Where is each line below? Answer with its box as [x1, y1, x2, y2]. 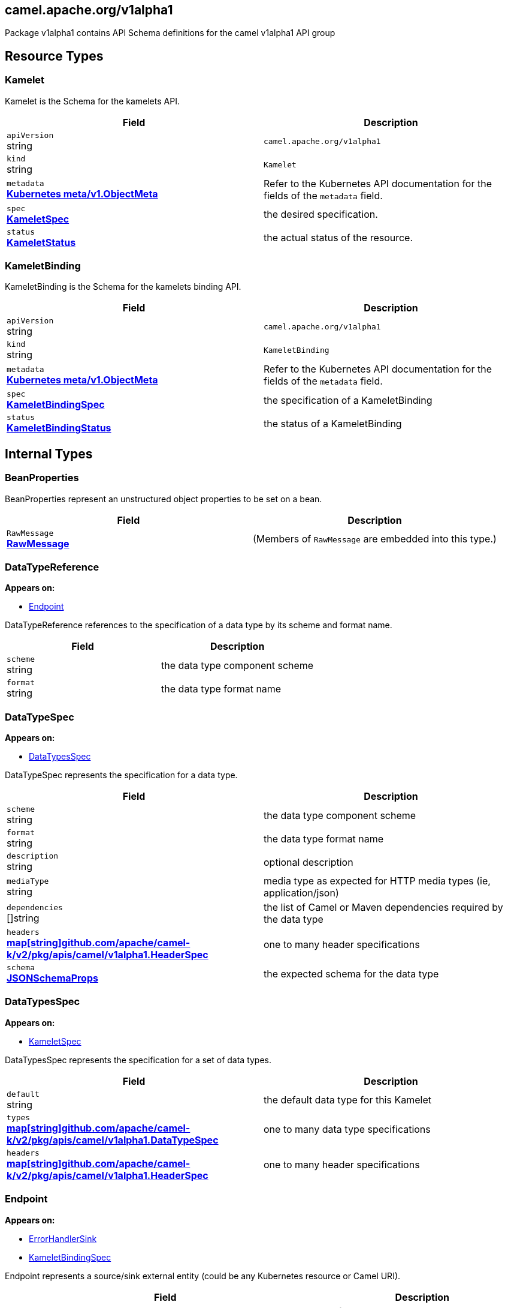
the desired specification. [264, 208, 378, 221]
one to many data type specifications [264, 1123, 431, 1136]
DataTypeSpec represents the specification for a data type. [5, 770, 238, 781]
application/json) [264, 887, 339, 899]
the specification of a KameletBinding [264, 394, 433, 406]
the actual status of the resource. [264, 232, 413, 244]
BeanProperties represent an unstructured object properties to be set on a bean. [5, 493, 322, 504]
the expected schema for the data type [264, 967, 439, 980]
